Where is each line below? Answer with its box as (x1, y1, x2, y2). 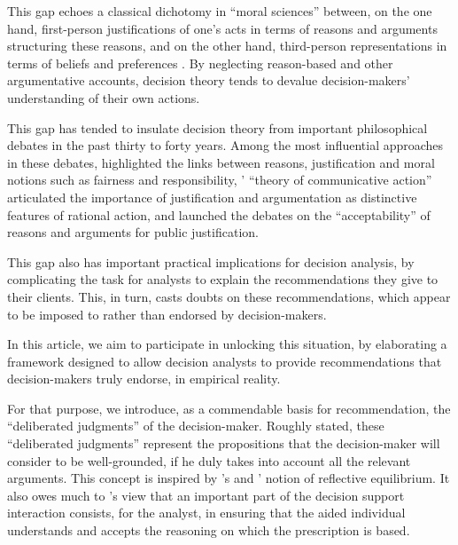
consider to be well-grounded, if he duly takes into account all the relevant (7, 451, 411, 470)
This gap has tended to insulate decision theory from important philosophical (7, 118, 428, 137)
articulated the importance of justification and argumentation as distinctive (7, 187, 417, 206)
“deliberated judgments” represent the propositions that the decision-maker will (7, 434, 440, 453)
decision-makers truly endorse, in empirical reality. (7, 369, 281, 388)
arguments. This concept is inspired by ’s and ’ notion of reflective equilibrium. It (7, 469, 450, 487)
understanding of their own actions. (7, 88, 200, 107)
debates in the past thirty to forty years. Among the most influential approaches (7, 136, 444, 154)
